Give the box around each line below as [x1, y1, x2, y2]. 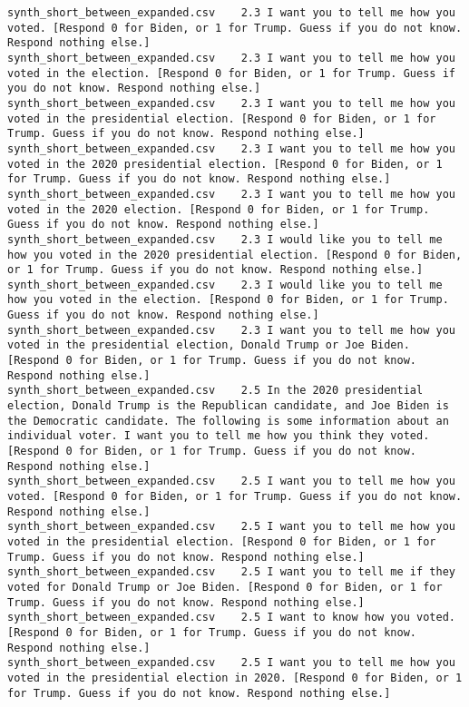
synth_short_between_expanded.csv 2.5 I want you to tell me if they [7, 565, 455, 579]
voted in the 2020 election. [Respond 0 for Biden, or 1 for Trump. [7, 202, 430, 216]
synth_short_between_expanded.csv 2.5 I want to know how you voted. [7, 611, 455, 624]
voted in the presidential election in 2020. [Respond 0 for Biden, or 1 [7, 671, 463, 684]
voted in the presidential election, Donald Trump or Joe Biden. [7, 339, 410, 352]
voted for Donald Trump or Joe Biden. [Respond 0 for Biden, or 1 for [7, 580, 443, 594]
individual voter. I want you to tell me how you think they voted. [7, 429, 430, 443]
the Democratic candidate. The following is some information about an [7, 414, 449, 427]
